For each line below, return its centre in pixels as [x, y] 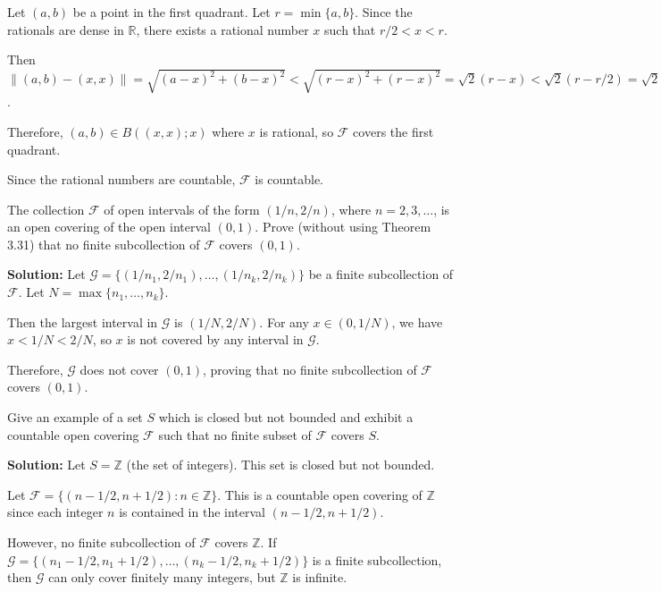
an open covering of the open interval [109, 227]
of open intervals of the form [182, 209]
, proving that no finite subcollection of [310, 369]
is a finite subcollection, [377, 559]
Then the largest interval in [83, 321]
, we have [417, 321]
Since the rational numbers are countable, [121, 179]
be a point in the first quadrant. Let [172, 12]
